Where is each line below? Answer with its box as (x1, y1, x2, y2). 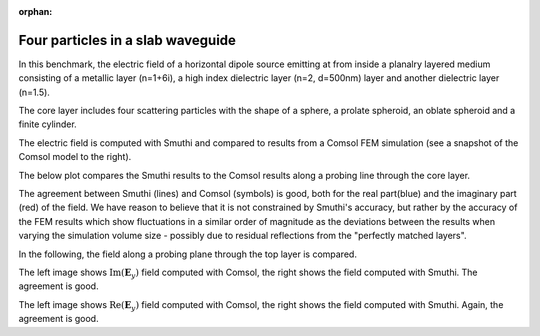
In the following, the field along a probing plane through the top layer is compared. (18, 248, 357, 260)
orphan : (18, 6, 53, 17)
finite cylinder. (18, 118, 77, 130)
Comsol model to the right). (18, 151, 132, 163)
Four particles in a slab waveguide (18, 31, 237, 49)
